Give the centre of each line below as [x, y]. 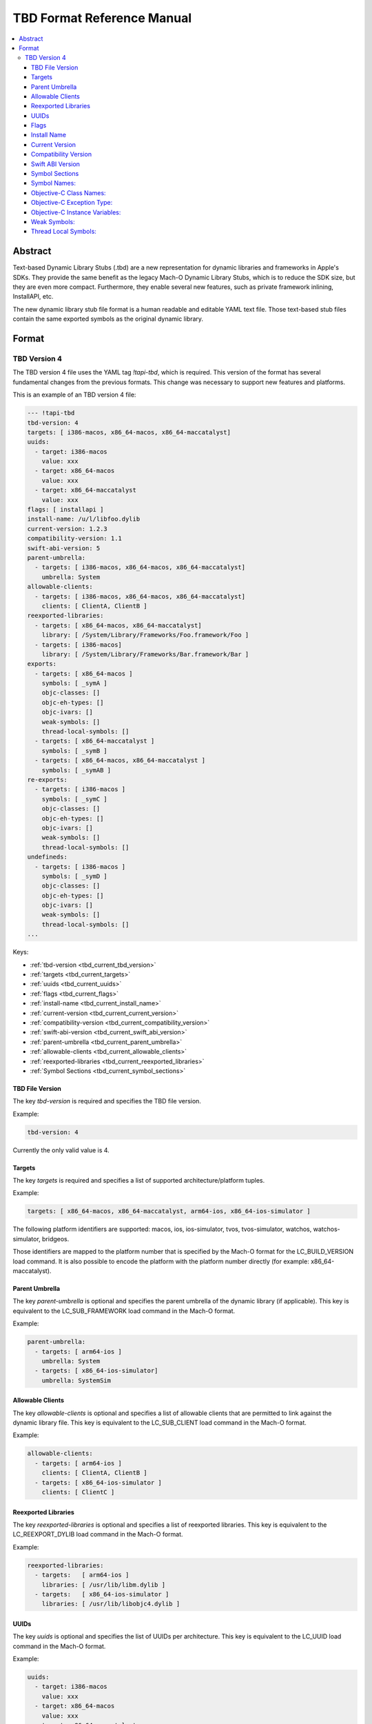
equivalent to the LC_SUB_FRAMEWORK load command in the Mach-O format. [124, 1311]
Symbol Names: [53, 183]
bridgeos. [55, 1239]
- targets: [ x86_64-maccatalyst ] [95, 741]
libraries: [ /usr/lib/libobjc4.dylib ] [111, 1604]
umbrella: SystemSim [76, 1380]
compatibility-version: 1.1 [74, 539]
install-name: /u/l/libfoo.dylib [84, 519]
